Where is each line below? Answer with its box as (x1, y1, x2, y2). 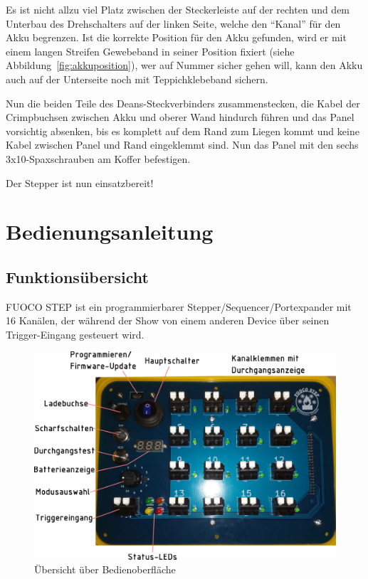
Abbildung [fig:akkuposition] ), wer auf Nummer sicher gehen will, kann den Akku (6, 58, 363, 73)
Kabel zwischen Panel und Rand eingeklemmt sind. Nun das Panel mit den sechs (6, 137, 359, 152)
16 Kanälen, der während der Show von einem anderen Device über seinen (6, 313, 330, 328)
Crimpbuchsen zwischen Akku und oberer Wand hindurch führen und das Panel (6, 110, 354, 124)
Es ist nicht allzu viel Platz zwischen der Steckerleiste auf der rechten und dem (6, 2, 350, 16)
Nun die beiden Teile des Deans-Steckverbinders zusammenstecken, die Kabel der (6, 95, 360, 110)
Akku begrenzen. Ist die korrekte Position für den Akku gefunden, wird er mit (6, 30, 347, 45)
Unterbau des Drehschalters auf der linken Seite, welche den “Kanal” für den (6, 16, 341, 31)
